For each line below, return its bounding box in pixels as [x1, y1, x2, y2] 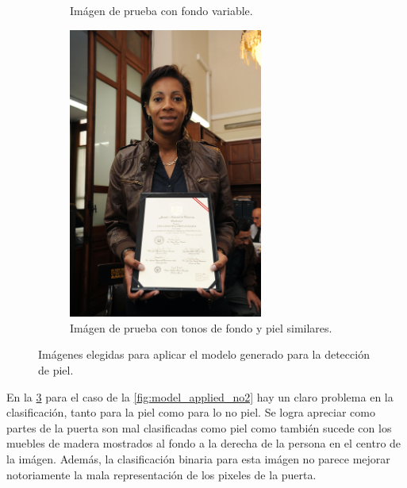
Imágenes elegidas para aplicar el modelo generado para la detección [38, 346, 370, 363]
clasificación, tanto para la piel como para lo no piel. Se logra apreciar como [6, 404, 375, 421]
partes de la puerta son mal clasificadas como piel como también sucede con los [6, 419, 392, 436]
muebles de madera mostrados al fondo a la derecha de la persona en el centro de [6, 435, 401, 451]
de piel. [38, 362, 74, 378]
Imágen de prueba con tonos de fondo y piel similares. [70, 319, 332, 336]
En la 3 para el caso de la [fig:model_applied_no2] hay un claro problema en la [6, 388, 394, 405]
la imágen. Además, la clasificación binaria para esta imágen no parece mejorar [6, 451, 390, 467]
